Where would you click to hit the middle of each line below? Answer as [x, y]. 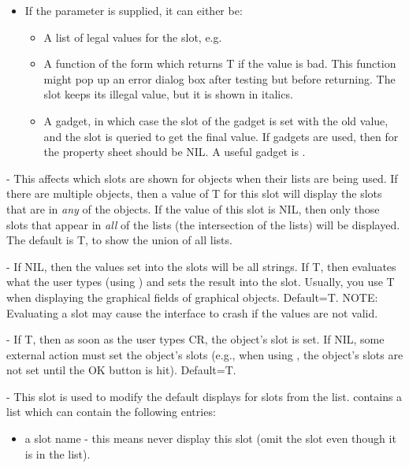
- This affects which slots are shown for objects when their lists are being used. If [202, 178]
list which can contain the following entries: [111, 412]
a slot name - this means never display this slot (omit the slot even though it [210, 438]
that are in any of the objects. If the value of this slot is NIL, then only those [193, 208]
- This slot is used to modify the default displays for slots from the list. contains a [204, 396]
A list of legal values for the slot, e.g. [133, 37]
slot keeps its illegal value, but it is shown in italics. [168, 94]
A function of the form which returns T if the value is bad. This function [220, 63]
